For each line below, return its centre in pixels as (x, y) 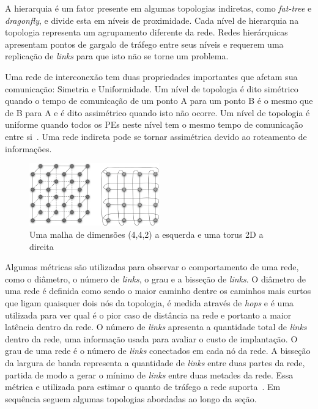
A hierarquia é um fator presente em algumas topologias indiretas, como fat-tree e (158, 8)
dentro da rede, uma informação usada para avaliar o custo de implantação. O (151, 338)
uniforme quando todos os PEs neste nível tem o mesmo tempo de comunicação (154, 124)
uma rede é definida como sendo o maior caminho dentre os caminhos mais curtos (158, 291)
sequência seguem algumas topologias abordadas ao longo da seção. (131, 398)
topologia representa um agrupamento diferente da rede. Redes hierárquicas (146, 32)
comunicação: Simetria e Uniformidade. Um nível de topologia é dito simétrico (152, 88)
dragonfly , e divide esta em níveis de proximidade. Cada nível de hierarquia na (152, 20)
